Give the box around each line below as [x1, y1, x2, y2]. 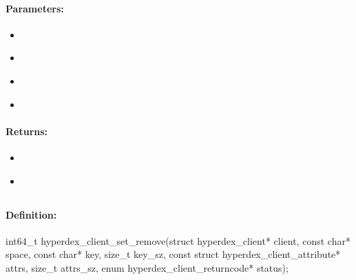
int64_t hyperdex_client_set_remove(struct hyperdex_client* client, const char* [6, 233, 350, 248]
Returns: [6, 123, 48, 138]
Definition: [6, 207, 57, 221]
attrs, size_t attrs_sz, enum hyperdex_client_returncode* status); [6, 260, 289, 274]
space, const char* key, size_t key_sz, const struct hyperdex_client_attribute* [6, 247, 341, 261]
